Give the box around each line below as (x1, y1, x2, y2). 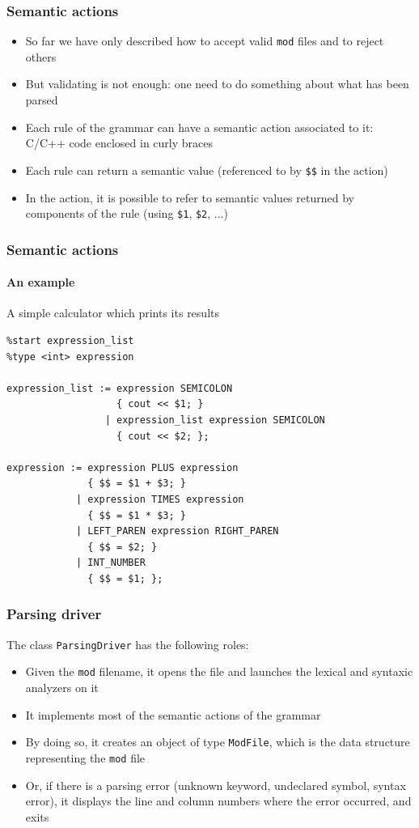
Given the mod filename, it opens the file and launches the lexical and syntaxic (25, 663, 413, 680)
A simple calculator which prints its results (6, 304, 219, 321)
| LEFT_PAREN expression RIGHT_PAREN (75, 525, 279, 537)
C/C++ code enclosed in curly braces (25, 134, 214, 151)
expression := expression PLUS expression (6, 461, 239, 473)
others (25, 48, 57, 65)
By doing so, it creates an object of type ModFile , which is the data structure (25, 733, 410, 750)
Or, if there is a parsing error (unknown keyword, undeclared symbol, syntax (25, 776, 406, 793)
